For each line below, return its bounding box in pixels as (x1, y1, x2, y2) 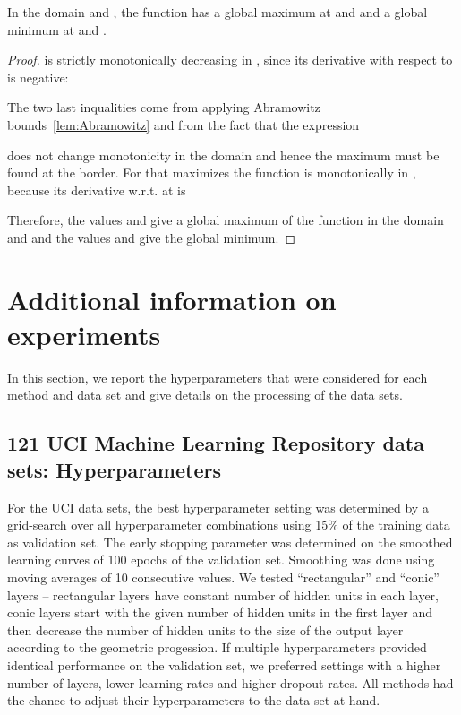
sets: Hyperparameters (7, 455, 222, 483)
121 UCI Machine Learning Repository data (7, 429, 424, 457)
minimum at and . (7, 20, 107, 39)
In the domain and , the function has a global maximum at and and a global (7, 3, 428, 21)
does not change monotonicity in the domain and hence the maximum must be (7, 145, 440, 164)
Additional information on (7, 280, 337, 317)
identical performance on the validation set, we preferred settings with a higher (7, 655, 441, 674)
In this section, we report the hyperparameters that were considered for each (7, 367, 428, 386)
